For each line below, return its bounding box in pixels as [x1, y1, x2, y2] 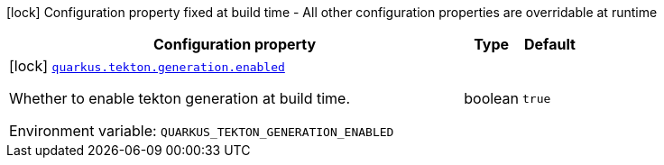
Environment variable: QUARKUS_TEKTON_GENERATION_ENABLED [9, 122, 394, 140]
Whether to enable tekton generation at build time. [9, 89, 351, 107]
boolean [464, 89, 520, 107]
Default [524, 35, 576, 53]
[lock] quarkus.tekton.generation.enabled [9, 57, 285, 75]
